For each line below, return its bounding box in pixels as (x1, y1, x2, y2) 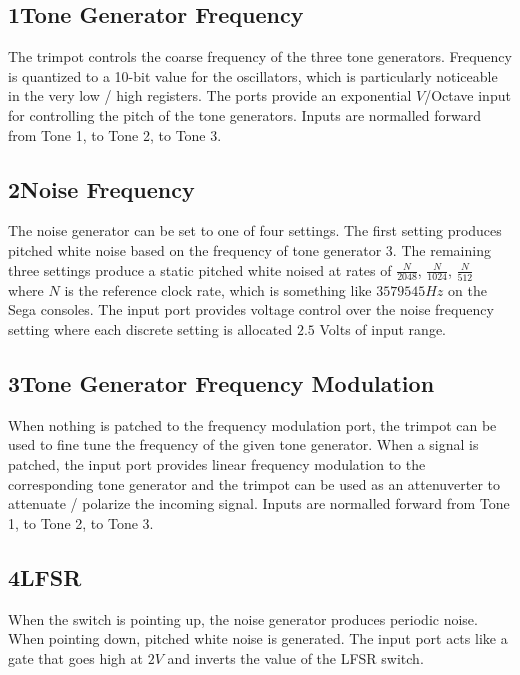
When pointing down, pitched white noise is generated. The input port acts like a (8, 628, 508, 649)
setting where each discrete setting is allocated (8, 319, 293, 340)
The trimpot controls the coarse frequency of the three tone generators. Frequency (8, 46, 512, 67)
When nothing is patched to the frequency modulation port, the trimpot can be (8, 414, 497, 435)
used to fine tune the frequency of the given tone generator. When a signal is (8, 434, 479, 455)
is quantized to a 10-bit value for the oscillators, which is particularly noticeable (8, 65, 498, 86)
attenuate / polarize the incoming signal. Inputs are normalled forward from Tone (8, 493, 510, 514)
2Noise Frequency (8, 173, 195, 204)
